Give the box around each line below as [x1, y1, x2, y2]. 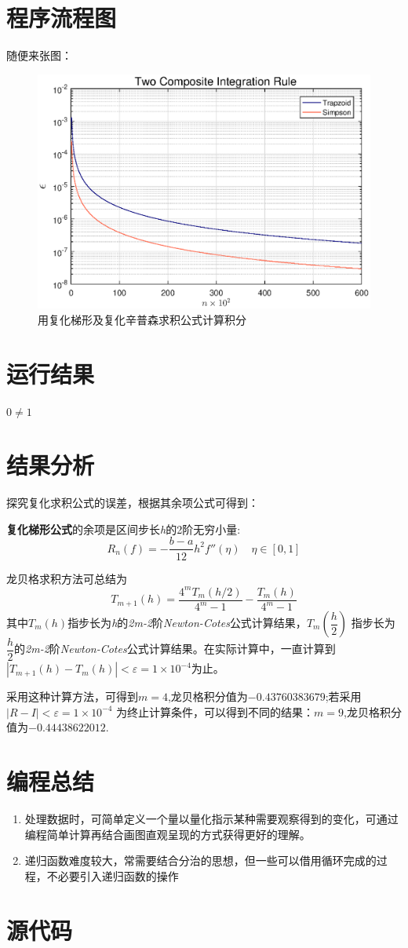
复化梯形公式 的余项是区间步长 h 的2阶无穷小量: [6, 520, 241, 537]
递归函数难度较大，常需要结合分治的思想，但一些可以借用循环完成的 [24, 852, 377, 869]
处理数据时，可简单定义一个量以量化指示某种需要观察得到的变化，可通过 [24, 811, 399, 826]
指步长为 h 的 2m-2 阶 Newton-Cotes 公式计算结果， [67, 614, 307, 631]
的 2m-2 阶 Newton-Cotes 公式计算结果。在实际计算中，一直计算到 [14, 640, 336, 657]
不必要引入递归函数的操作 [46, 867, 179, 884]
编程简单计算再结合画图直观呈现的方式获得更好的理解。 [24, 826, 311, 842]
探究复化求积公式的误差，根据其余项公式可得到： [6, 494, 259, 511]
